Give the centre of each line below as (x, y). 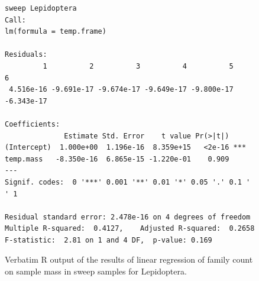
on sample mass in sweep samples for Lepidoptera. (96, 271)
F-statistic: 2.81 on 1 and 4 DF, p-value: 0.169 (109, 240)
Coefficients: (33, 124)
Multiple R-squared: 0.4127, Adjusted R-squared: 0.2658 (130, 229)
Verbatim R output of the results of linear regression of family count (129, 259)
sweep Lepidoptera (41, 8)
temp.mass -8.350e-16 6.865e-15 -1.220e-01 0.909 (117, 159)
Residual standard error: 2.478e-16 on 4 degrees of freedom (128, 217)
